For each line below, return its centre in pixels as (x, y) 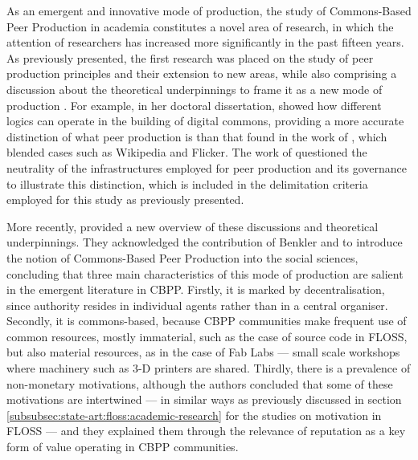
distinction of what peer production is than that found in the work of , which (197, 136)
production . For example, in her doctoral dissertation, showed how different (194, 105)
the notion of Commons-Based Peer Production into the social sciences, (182, 257)
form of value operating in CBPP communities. (123, 447)
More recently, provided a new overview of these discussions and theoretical (193, 226)
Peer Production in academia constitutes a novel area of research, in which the (200, 26)
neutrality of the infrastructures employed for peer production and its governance (207, 167)
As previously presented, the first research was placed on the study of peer (190, 57)
